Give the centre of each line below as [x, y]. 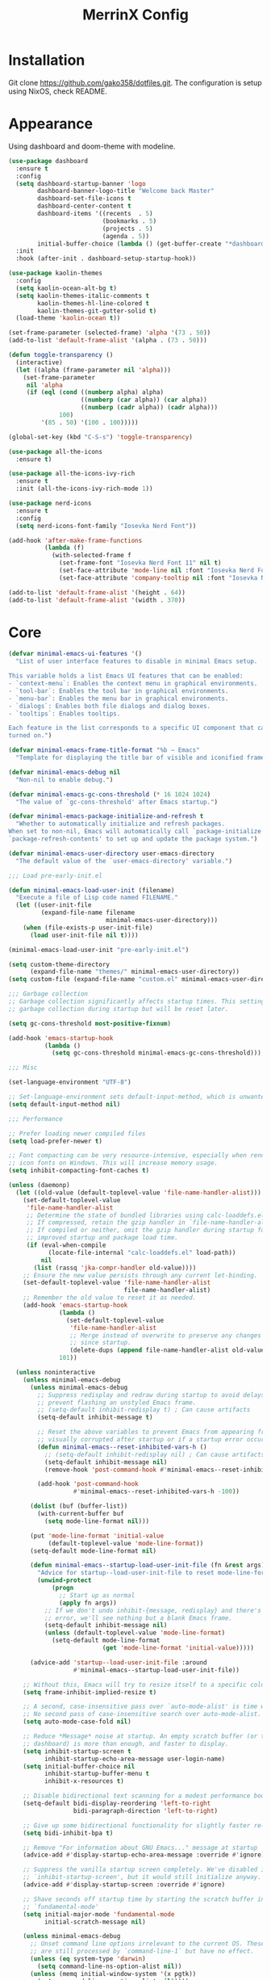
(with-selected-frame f [91, 556]
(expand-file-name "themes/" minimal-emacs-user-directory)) [135, 972]
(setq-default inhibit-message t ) [95, 1418]
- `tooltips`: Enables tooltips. [65, 713]
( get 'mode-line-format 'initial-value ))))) [178, 1648]
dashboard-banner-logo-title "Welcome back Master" [126, 191]
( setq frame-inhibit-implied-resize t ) [90, 1692]
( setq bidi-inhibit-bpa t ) [68, 1833]
